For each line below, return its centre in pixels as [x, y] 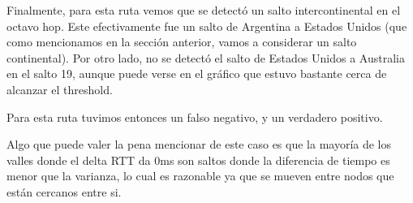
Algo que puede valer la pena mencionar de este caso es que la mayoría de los [199, 144]
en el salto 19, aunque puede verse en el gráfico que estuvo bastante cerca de [197, 73]
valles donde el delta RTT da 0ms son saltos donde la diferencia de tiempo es [198, 160]
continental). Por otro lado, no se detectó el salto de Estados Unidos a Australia [206, 57]
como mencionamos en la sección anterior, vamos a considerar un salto [182, 42]
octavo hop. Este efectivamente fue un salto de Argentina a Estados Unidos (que [207, 26]
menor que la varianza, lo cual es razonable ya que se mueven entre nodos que [200, 176]
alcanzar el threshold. [60, 89]
